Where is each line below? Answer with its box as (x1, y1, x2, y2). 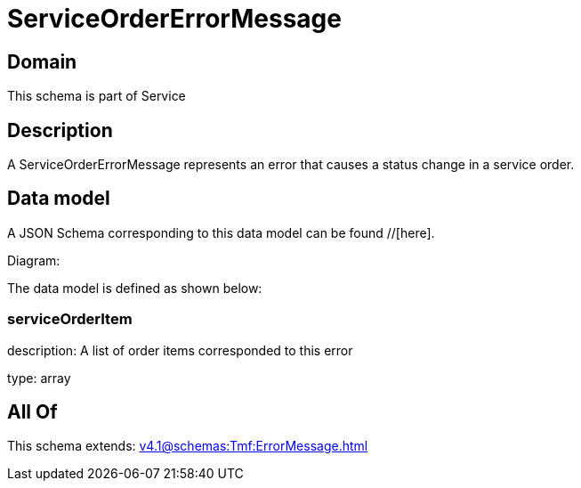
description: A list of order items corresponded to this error (7, 342, 353, 358)
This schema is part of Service (7, 88, 186, 104)
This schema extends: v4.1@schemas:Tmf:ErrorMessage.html (7, 438, 368, 454)
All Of (7, 401, 58, 424)
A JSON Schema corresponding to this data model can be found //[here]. (7, 224, 435, 240)
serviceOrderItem (7, 310, 133, 329)
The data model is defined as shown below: (7, 280, 262, 296)
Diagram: (7, 252, 61, 268)
